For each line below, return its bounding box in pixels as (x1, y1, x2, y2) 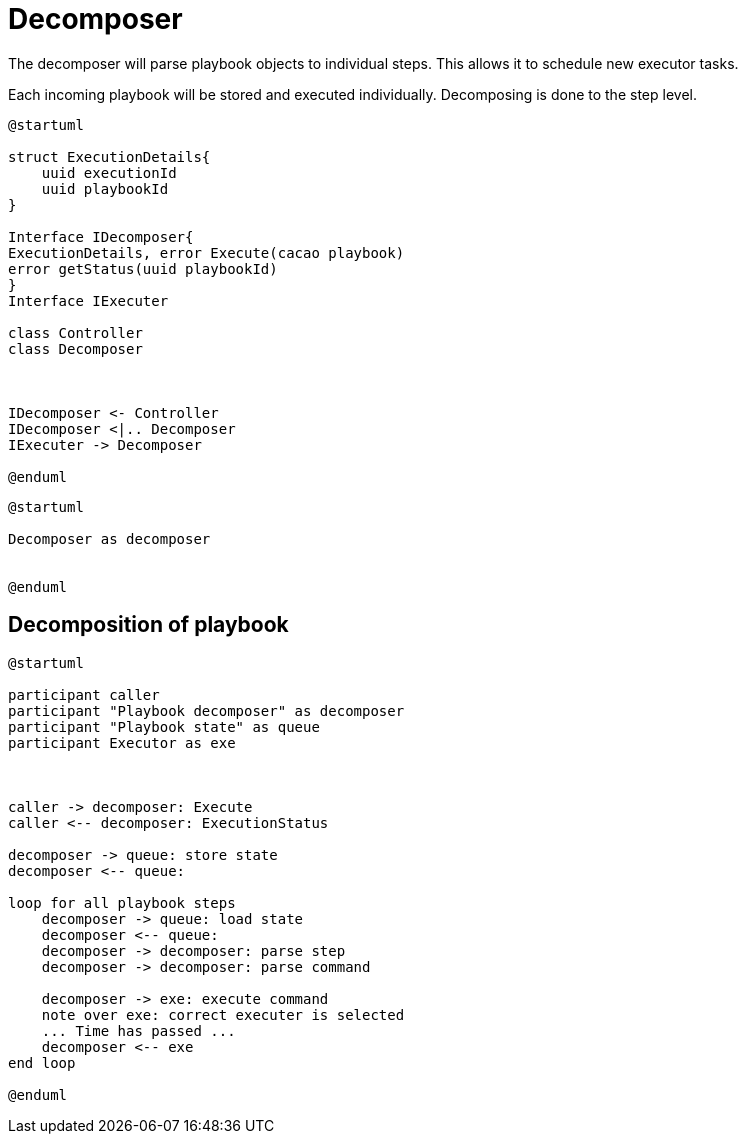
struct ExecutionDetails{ (8, 148, 211, 165)
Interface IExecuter (8, 292, 169, 309)
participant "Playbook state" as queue (8, 718, 320, 735)
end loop (8, 1054, 76, 1071)
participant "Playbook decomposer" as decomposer (8, 702, 405, 719)
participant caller (8, 686, 160, 703)
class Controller (8, 324, 143, 341)
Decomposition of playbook (8, 612, 289, 638)
